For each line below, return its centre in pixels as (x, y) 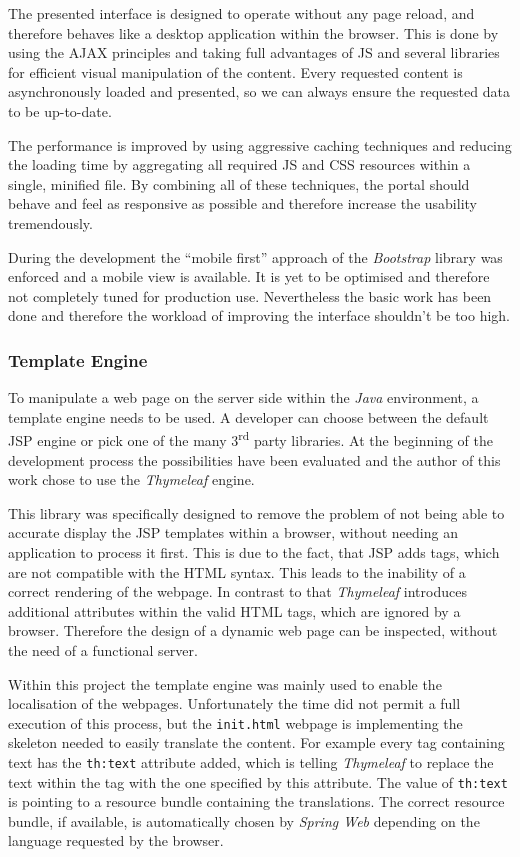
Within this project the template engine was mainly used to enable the (225, 683)
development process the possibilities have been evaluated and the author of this (254, 459)
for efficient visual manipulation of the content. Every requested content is (235, 71)
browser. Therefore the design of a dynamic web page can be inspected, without (253, 630)
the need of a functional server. (103, 649)
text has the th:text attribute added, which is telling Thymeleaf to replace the (251, 761)
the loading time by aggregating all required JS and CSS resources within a (239, 164)
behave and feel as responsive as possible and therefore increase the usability (242, 203)
